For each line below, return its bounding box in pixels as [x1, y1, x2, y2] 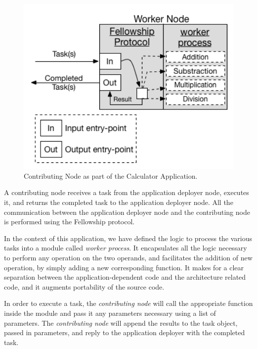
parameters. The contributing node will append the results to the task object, [4, 317, 238, 328]
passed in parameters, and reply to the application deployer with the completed [4, 327, 245, 338]
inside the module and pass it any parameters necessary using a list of [4, 307, 216, 318]
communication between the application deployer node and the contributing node [4, 206, 250, 217]
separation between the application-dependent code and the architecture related [4, 272, 246, 282]
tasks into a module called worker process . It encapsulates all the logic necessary [4, 243, 247, 253]
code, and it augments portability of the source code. [4, 281, 165, 292]
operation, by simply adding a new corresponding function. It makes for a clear [4, 262, 244, 272]
